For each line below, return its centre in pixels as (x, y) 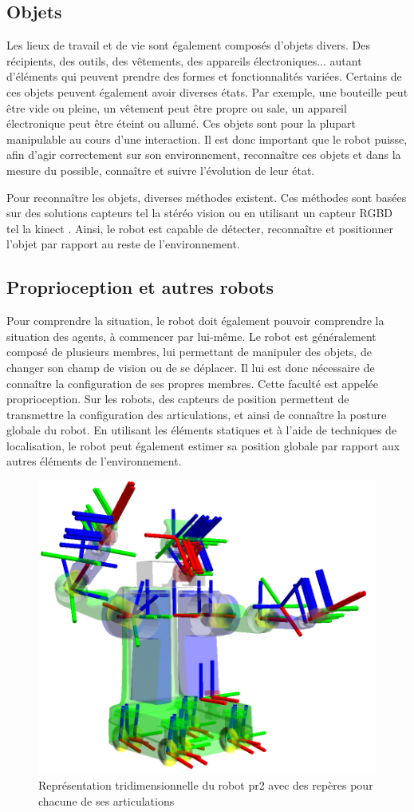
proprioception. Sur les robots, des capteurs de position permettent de (178, 399)
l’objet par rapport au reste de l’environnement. (123, 244)
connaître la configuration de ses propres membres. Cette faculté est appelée (193, 383)
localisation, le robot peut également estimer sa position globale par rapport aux (203, 445)
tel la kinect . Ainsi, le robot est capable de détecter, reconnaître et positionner (200, 228)
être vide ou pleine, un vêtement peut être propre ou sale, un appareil (177, 107)
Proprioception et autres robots (140, 287)
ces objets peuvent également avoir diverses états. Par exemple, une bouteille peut (207, 91)
